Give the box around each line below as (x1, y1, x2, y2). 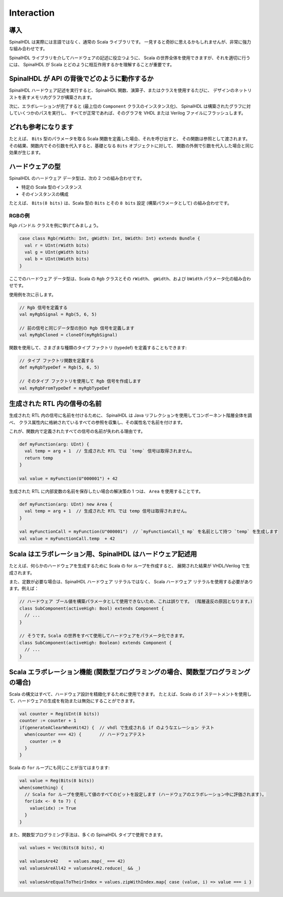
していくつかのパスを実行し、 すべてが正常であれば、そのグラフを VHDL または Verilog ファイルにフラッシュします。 (9, 110, 246, 116)
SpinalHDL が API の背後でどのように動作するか (9, 75, 154, 83)
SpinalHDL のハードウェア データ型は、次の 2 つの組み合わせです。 (9, 175, 144, 181)
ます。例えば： (9, 586, 39, 592)
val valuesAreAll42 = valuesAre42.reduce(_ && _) (19, 865, 141, 871)
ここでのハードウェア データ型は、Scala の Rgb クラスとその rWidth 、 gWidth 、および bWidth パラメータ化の (9, 275, 234, 281)
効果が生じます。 (9, 149, 44, 155)
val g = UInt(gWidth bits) (24, 249, 90, 255)
